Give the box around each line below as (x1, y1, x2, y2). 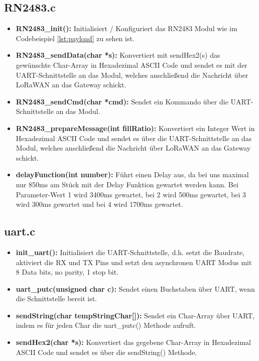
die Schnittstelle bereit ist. (16, 293, 97, 304)
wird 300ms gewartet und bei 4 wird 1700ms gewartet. (16, 199, 183, 209)
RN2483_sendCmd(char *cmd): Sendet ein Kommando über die (16, 96, 228, 106)
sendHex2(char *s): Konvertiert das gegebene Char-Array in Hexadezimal (16, 337, 251, 347)
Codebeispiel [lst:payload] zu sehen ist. (16, 33, 135, 43)
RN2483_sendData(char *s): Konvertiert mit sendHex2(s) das (16, 50, 220, 60)
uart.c (4, 223, 35, 239)
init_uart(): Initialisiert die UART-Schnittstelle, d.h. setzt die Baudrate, (16, 247, 245, 257)
